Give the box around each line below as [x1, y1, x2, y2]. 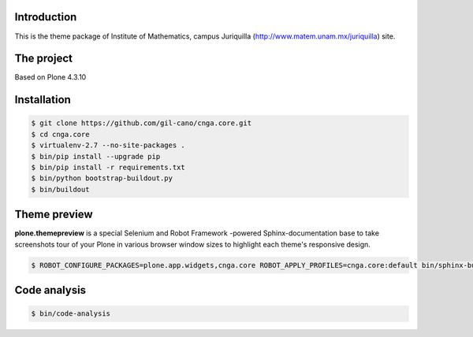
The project [14, 52, 73, 65]
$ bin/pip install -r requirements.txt [31, 162, 185, 172]
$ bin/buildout [31, 185, 90, 194]
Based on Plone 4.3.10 [14, 72, 87, 82]
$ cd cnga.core [31, 130, 90, 139]
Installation [14, 93, 71, 106]
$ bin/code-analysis [31, 309, 110, 318]
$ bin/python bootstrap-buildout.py [31, 174, 173, 183]
